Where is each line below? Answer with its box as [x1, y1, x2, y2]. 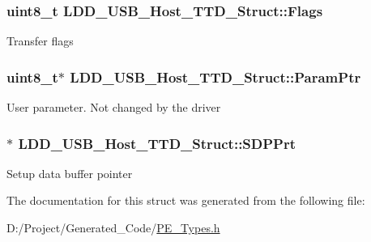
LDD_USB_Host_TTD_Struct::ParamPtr [70, 66, 361, 87]
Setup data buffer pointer [6, 164, 133, 181]
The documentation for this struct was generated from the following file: [6, 192, 365, 209]
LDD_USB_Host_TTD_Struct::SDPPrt [18, 133, 296, 153]
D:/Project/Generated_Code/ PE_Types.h [6, 219, 220, 236]
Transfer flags [6, 32, 74, 49]
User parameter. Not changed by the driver [6, 99, 221, 116]
